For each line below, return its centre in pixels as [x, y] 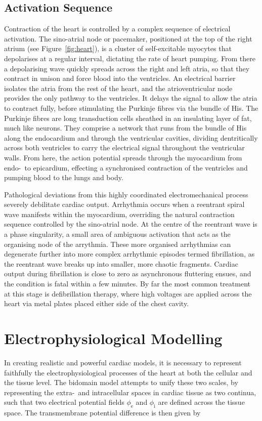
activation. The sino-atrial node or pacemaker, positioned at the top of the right [128, 38]
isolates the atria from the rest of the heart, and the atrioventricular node [118, 88]
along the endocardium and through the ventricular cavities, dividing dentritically [131, 137]
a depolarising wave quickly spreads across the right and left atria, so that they [127, 68]
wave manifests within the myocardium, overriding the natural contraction [119, 214]
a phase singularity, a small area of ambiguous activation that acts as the [117, 234]
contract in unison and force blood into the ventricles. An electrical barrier [120, 78]
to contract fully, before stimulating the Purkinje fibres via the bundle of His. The [131, 108]
